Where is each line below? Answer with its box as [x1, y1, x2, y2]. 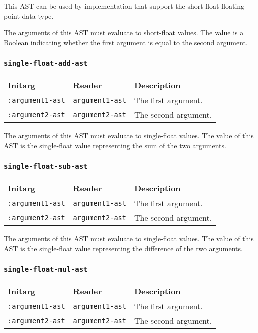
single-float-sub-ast [4, 162, 88, 171]
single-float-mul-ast [4, 265, 88, 274]
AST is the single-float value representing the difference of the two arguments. [4, 243, 243, 253]
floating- [221, 1, 247, 11]
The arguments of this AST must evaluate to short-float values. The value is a [4, 27, 244, 38]
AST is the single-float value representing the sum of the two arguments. [4, 140, 226, 150]
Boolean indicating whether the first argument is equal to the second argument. [4, 37, 248, 47]
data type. [22, 10, 54, 21]
